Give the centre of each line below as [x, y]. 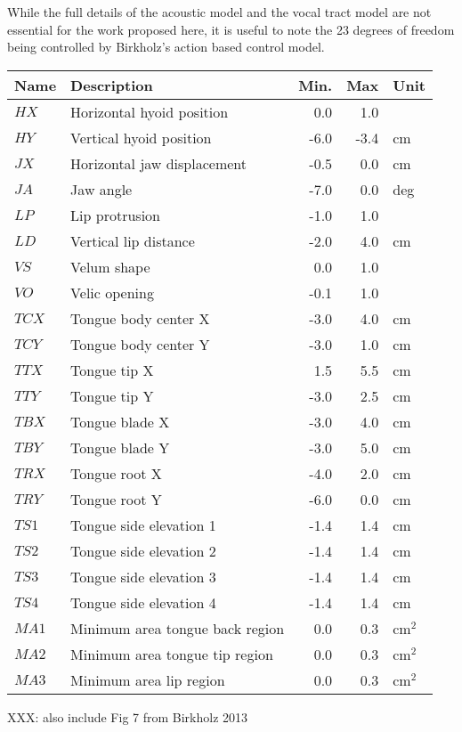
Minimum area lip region [148, 679]
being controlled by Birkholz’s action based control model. [166, 47]
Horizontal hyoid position [150, 111]
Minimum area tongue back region [178, 628]
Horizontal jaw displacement [159, 163]
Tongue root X [116, 473]
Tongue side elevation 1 [143, 525]
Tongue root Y [116, 499]
